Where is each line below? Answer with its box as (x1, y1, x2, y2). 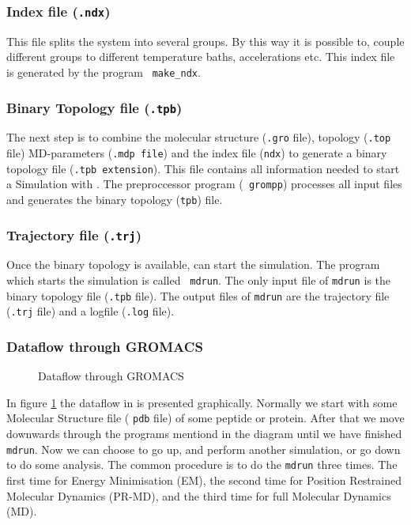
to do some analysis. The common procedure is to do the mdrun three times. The (6, 456, 398, 473)
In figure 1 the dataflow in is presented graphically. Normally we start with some (6, 394, 398, 410)
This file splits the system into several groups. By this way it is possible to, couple (6, 32, 405, 49)
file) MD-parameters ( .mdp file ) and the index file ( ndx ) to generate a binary (6, 145, 387, 161)
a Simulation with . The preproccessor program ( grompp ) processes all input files (6, 176, 402, 192)
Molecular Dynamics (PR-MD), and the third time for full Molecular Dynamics (6, 487, 391, 504)
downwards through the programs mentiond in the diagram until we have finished (6, 425, 402, 442)
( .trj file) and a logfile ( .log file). (6, 303, 175, 319)
